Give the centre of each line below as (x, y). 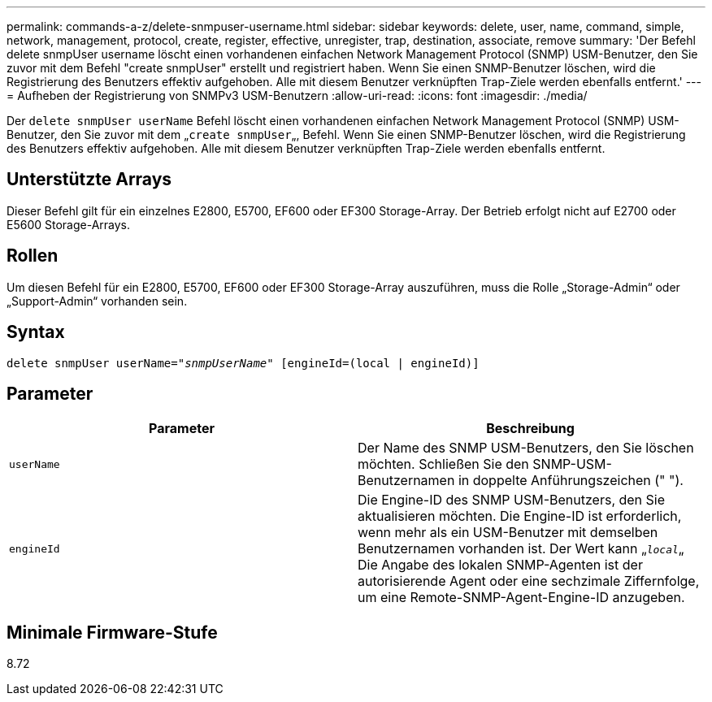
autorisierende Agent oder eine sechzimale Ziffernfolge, (529, 581)
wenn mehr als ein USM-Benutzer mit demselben (508, 533)
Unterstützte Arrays (89, 180)
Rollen (33, 256)
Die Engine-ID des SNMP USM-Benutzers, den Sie (512, 500)
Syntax (36, 332)
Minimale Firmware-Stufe (112, 632)
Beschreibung (530, 429)
